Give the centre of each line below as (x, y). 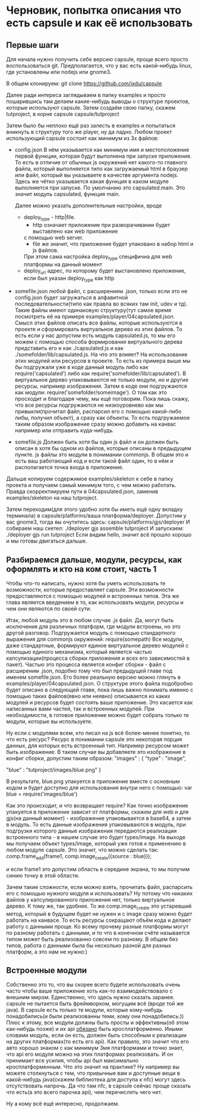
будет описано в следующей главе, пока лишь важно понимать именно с (100, 690)
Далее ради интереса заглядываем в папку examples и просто (86, 95)
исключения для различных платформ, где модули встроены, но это (94, 626)
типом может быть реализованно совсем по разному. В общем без (92, 939)
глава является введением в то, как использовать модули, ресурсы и (95, 602)
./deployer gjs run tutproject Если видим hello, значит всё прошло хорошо (99, 535)
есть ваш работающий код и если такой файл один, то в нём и (94, 461)
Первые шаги (32, 45)
